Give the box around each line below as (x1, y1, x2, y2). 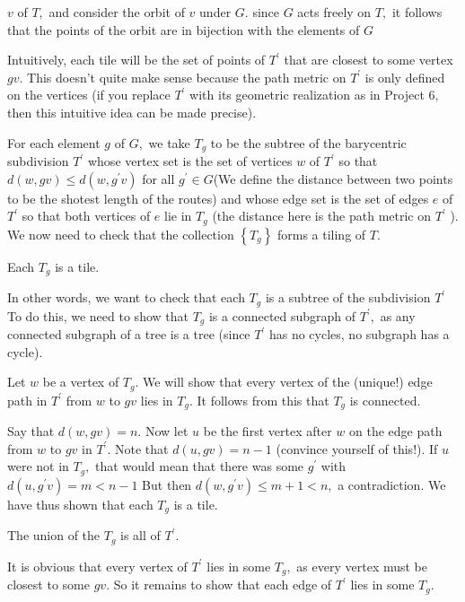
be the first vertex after (203, 422, 332, 441)
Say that (7, 422, 55, 441)
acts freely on (297, 3, 372, 21)
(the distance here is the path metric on (212, 206, 432, 225)
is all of (120, 526, 161, 545)
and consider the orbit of (48, 3, 185, 21)
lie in (164, 206, 192, 225)
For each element (7, 133, 101, 152)
